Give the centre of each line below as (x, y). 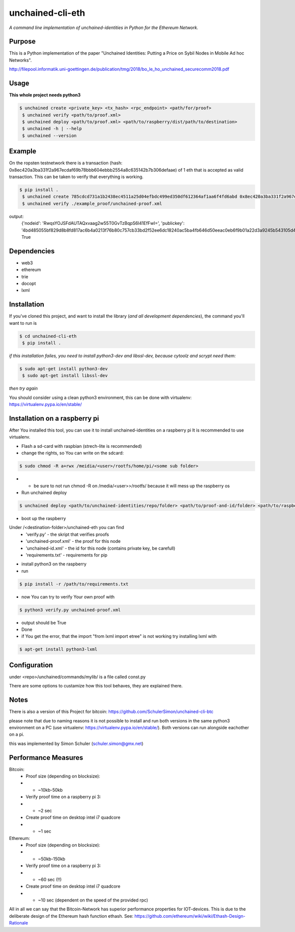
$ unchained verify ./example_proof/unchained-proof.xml (92, 203)
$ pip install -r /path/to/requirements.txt (74, 584)
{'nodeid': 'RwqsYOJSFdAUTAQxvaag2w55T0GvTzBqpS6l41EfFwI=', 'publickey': (103, 223)
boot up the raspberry (44, 518)
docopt (29, 283)
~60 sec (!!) (50, 879)
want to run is (23, 323)
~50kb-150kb (52, 859)
